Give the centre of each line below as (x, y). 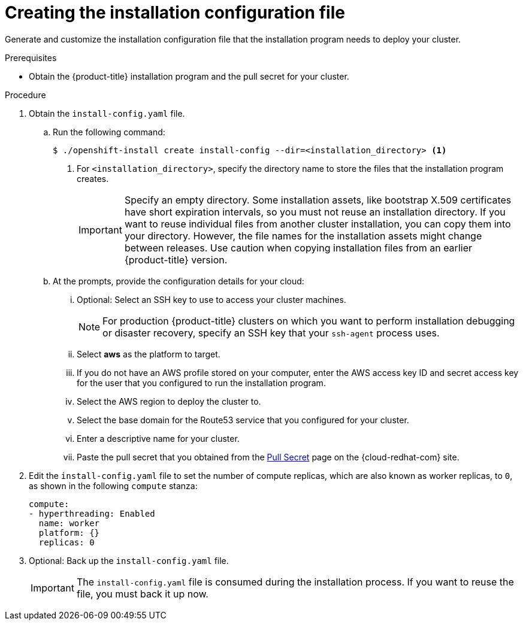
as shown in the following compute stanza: (113, 486)
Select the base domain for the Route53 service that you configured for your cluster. (243, 420)
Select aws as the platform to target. (149, 354)
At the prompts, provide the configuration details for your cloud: (179, 281)
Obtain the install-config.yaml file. (107, 113)
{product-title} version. (176, 260)
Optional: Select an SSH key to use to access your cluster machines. (211, 299)
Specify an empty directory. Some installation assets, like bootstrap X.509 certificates (318, 200)
